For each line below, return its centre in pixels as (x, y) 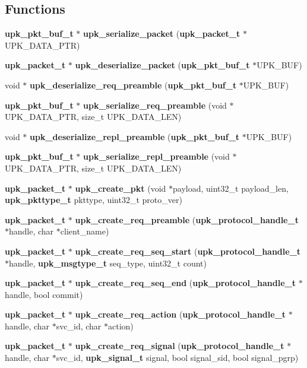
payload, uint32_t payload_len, (231, 188)
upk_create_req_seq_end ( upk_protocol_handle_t (186, 283)
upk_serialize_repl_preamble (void (156, 156)
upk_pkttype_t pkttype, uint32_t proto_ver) (94, 200)
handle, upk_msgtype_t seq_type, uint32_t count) (108, 263)
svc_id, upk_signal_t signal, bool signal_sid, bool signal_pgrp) (177, 358)
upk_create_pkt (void (121, 188)
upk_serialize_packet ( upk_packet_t (162, 34)
